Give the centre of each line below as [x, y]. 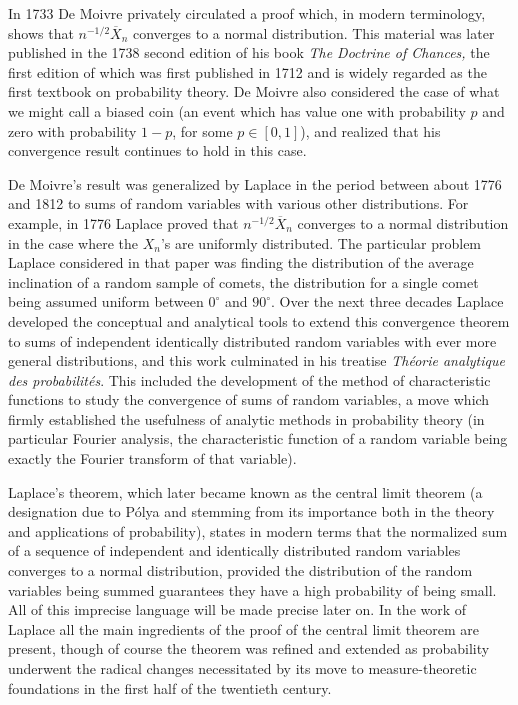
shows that [41, 32]
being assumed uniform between [106, 301]
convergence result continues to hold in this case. [157, 150]
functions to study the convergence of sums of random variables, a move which [249, 399]
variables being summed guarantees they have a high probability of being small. [252, 589]
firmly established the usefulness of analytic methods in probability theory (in [246, 418]
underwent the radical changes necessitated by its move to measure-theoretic [242, 668]
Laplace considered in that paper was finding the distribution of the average [241, 262]
